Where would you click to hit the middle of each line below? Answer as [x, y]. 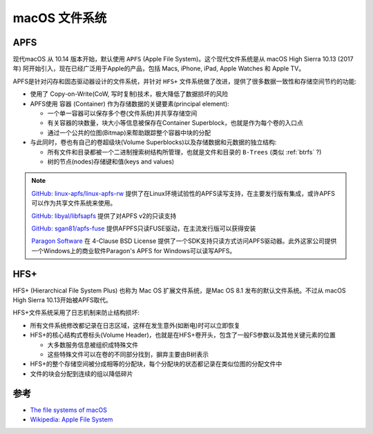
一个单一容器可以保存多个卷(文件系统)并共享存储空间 [122, 113]
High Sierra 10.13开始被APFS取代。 [62, 300]
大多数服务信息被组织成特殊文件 [93, 344]
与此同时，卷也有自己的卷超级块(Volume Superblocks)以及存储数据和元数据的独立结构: [153, 142]
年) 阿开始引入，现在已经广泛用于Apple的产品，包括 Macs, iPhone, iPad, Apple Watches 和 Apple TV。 [159, 68]
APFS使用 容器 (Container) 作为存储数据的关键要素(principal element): [130, 103]
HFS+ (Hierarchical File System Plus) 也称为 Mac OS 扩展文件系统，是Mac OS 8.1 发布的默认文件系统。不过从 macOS [179, 290]
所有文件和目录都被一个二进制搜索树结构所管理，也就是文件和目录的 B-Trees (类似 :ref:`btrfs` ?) [184, 152]
